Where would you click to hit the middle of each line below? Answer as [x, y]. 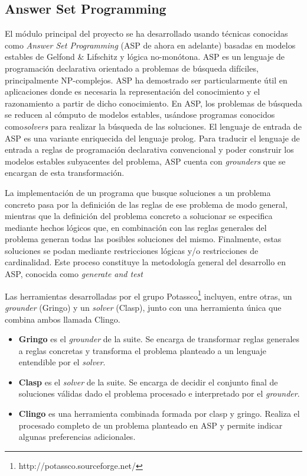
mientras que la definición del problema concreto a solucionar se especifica [139, 216]
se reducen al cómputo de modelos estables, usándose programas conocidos [140, 115]
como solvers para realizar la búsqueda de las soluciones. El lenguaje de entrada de [153, 126]
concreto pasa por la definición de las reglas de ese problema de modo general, [146, 204]
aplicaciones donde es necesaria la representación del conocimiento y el [133, 91]
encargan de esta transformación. [65, 173]
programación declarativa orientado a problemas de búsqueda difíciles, [132, 68]
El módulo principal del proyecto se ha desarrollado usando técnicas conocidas [146, 33]
